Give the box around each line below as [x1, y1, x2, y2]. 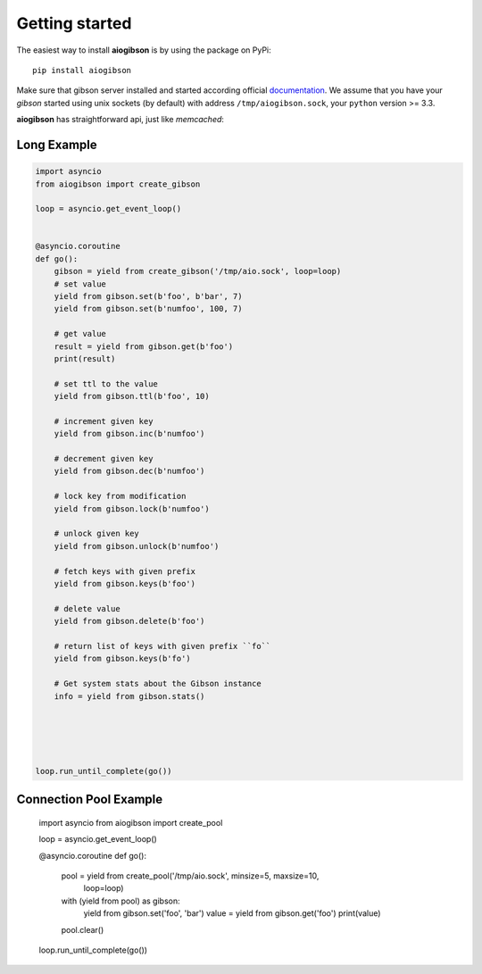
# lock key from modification [54, 491, 187, 502]
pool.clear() [61, 924, 104, 935]
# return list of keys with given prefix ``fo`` [54, 641, 271, 651]
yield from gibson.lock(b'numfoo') [54, 504, 210, 513]
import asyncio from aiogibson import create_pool [38, 817, 223, 828]
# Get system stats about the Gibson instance [54, 678, 262, 689]
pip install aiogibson [32, 65, 132, 75]
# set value [54, 279, 107, 289]
